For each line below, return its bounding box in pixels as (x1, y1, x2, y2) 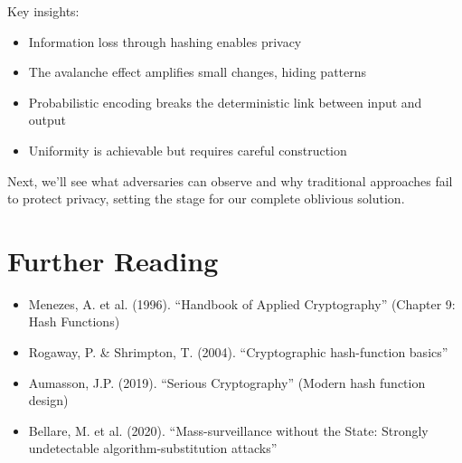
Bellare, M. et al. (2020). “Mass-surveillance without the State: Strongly (28, 420, 429, 439)
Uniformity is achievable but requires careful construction (28, 140, 347, 159)
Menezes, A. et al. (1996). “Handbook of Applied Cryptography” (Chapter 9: (28, 294, 456, 313)
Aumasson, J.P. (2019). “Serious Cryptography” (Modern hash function (28, 373, 426, 392)
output (28, 110, 67, 129)
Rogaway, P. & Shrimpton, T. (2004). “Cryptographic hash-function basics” (28, 343, 448, 362)
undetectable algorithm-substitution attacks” (28, 439, 278, 458)
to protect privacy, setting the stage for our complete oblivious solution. (7, 189, 405, 208)
